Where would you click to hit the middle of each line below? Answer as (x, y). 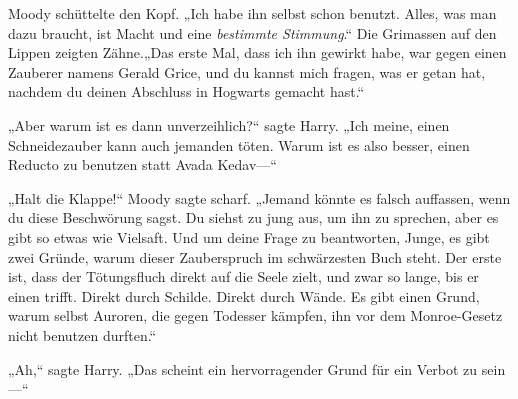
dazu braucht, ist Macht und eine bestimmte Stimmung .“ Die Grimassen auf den (252, 32)
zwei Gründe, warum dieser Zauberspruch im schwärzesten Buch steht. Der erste (255, 256)
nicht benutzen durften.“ (82, 334)
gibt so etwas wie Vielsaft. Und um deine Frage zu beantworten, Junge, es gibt (249, 236)
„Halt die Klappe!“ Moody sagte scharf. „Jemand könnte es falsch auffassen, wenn (259, 197)
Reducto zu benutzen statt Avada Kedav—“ (142, 164)
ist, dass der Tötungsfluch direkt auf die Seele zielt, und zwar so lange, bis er (243, 276)
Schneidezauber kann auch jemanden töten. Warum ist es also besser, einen (239, 144)
